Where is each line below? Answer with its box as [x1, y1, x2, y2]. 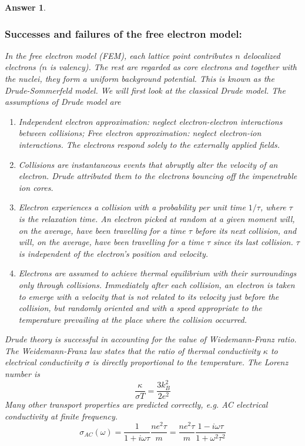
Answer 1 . [5, 1, 46, 13]
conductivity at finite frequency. [5, 409, 118, 422]
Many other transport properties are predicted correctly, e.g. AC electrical [5, 398, 268, 411]
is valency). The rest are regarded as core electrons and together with [49, 61, 297, 73]
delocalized [243, 49, 280, 61]
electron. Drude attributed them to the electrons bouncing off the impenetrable [18, 170, 297, 182]
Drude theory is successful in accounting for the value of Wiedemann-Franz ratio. [5, 333, 297, 345]
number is [5, 368, 40, 380]
